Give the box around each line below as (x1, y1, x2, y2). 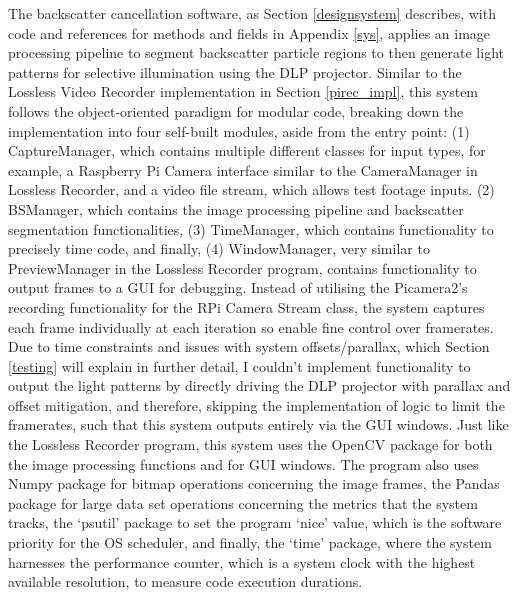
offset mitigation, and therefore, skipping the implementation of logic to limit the (8, 394, 505, 415)
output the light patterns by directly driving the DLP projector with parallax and (8, 375, 511, 396)
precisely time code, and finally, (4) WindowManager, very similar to (8, 238, 430, 259)
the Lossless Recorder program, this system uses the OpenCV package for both (8, 434, 493, 455)
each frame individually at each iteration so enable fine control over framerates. (8, 316, 494, 337)
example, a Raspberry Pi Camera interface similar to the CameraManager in (8, 159, 478, 180)
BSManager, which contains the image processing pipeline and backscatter (8, 198, 464, 219)
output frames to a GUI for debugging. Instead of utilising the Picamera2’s (8, 277, 468, 298)
